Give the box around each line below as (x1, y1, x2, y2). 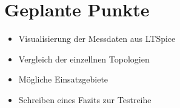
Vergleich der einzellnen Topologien (18, 52, 150, 65)
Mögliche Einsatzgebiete (18, 73, 108, 86)
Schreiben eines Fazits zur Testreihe (18, 93, 152, 106)
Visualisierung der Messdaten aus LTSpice (18, 32, 176, 45)
